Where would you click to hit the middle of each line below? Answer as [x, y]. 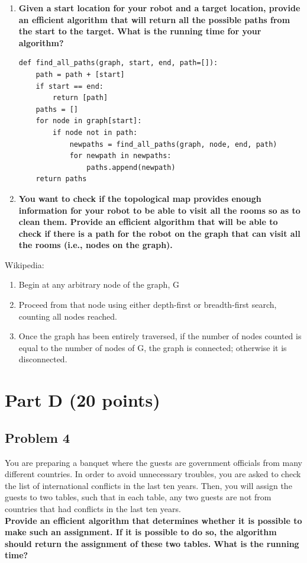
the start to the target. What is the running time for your [140, 31]
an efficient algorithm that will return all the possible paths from [154, 19]
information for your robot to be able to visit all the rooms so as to [159, 210]
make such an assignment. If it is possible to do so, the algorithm [141, 532]
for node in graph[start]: [89, 121]
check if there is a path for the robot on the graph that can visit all [159, 233]
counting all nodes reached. [68, 316]
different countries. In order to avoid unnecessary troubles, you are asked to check [153, 474]
